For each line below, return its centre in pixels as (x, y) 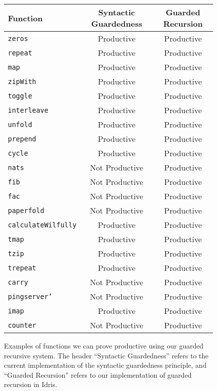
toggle (20, 96)
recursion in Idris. (31, 384)
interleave (28, 110)
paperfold (26, 210)
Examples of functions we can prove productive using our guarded (104, 346)
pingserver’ (30, 296)
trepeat (22, 268)
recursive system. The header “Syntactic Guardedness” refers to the (106, 355)
